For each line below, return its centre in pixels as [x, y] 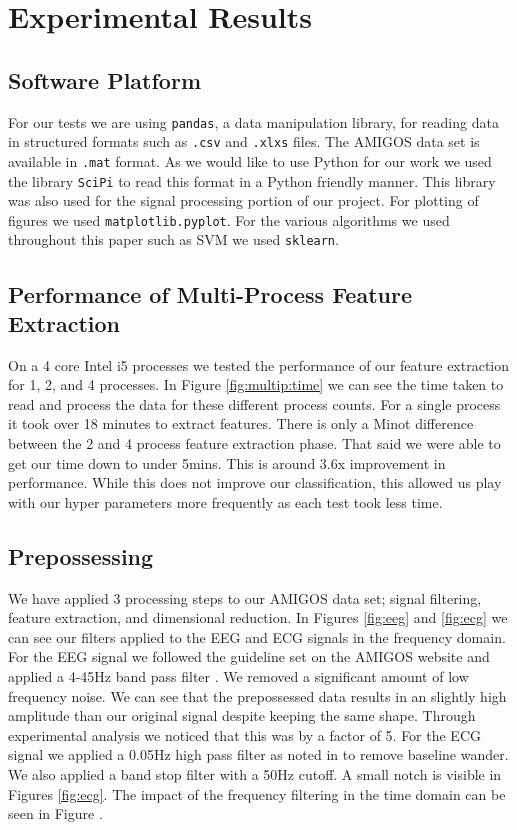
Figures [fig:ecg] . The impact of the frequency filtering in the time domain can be [257, 793]
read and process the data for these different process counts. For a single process [254, 403]
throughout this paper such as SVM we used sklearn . [173, 239]
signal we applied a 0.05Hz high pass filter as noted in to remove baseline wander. [258, 754]
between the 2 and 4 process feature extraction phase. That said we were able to [254, 443]
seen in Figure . [55, 813]
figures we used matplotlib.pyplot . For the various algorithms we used [229, 219]
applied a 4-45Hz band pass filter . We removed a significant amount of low [238, 676]
